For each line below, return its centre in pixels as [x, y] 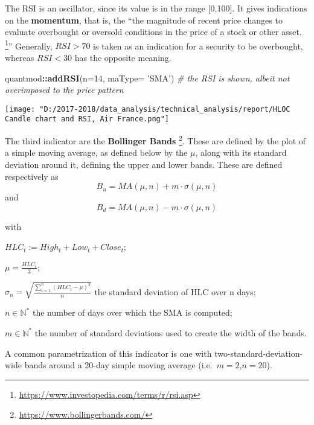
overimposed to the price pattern [64, 90]
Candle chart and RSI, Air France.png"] [87, 119]
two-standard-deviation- [259, 353]
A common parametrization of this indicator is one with [108, 353]
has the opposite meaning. [123, 58]
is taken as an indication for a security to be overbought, [198, 46]
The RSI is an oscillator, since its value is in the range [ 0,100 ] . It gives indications [156, 8]
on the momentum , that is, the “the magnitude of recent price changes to [144, 20]
